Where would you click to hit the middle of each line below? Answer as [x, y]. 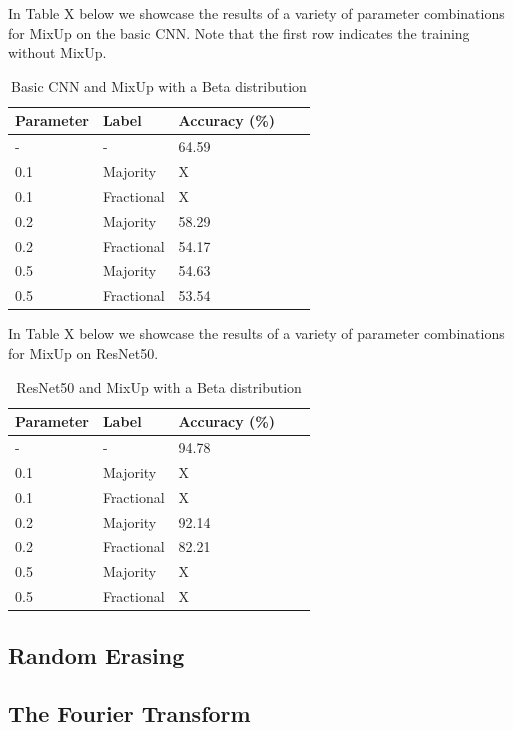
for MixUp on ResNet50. [83, 352]
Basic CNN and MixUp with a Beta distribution [159, 85]
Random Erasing [96, 654]
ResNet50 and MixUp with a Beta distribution [159, 386]
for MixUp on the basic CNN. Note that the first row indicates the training [239, 32]
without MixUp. [57, 52]
